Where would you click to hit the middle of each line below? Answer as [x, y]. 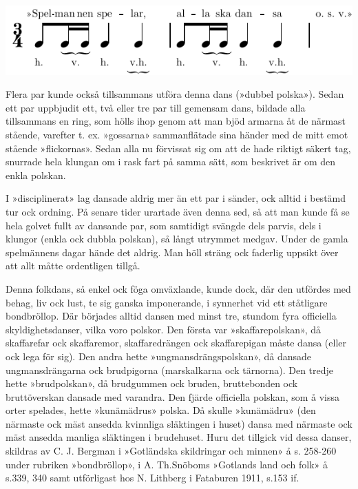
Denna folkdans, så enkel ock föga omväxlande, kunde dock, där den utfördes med [178, 288]
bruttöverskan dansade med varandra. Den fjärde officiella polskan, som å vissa [173, 396]
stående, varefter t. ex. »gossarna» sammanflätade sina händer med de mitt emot [177, 134]
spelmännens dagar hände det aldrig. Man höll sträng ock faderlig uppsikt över [172, 252]
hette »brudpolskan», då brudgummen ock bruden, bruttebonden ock [152, 383]
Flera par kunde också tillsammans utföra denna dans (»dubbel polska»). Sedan [175, 94]
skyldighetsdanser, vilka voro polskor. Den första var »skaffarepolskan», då [163, 329]
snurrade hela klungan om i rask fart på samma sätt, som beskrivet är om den [171, 162]
